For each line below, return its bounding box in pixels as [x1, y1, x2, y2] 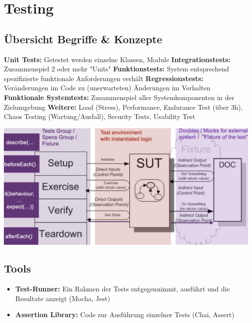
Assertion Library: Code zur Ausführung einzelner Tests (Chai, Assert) [15, 309, 235, 320]
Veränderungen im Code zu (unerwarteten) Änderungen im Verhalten [4, 83, 211, 93]
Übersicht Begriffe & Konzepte [4, 31, 162, 46]
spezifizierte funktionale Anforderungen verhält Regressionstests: [4, 73, 204, 83]
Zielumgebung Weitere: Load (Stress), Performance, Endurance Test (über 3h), [4, 102, 243, 112]
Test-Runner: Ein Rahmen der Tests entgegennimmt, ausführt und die [15, 284, 230, 294]
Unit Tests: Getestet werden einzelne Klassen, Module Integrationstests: [4, 54, 231, 64]
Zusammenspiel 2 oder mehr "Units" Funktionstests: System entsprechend [4, 64, 229, 74]
